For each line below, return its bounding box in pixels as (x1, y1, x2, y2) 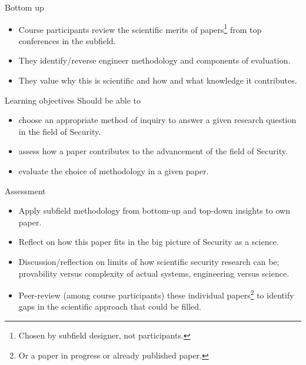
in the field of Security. (18, 125, 101, 137)
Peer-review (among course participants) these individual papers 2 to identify (18, 287, 294, 301)
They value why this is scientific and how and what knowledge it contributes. (18, 74, 297, 87)
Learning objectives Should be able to (5, 94, 141, 106)
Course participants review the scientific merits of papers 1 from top (18, 21, 262, 35)
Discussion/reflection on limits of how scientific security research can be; (18, 255, 280, 267)
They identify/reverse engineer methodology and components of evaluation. (18, 54, 291, 67)
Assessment (5, 184, 46, 197)
